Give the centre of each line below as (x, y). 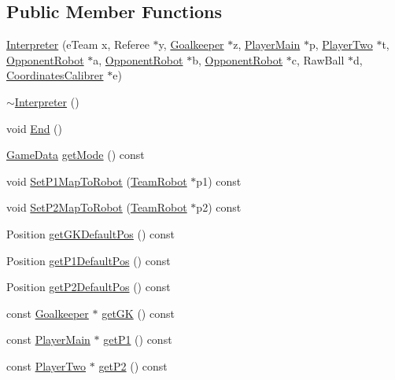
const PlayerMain (48, 339)
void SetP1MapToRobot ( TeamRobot (97, 181)
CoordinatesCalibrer (55, 75)
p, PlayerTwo (341, 44)
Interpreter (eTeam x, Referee (78, 44)
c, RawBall (318, 59)
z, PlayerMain (267, 44)
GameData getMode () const (76, 155)
